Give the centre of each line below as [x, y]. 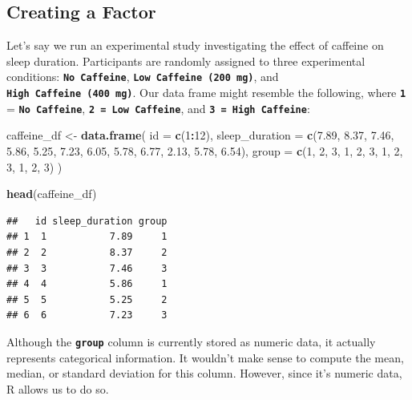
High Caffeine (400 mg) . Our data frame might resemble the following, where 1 [206, 93]
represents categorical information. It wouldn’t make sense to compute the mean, [205, 357]
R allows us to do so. [58, 388]
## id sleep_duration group [87, 221]
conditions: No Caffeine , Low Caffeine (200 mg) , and [143, 77]
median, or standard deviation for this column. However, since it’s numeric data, [204, 373]
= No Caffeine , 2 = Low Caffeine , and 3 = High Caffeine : [158, 108]
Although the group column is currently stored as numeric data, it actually [191, 341]
